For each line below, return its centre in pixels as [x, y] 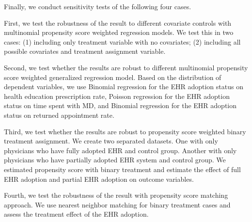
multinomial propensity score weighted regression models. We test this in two [119, 32]
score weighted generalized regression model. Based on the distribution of [113, 77]
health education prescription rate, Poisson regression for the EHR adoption [117, 96]
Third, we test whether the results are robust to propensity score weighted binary [125, 131]
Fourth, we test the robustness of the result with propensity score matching [116, 195]
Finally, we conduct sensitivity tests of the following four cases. [98, 6]
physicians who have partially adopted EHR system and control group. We [115, 160]
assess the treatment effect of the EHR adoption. [76, 214]
